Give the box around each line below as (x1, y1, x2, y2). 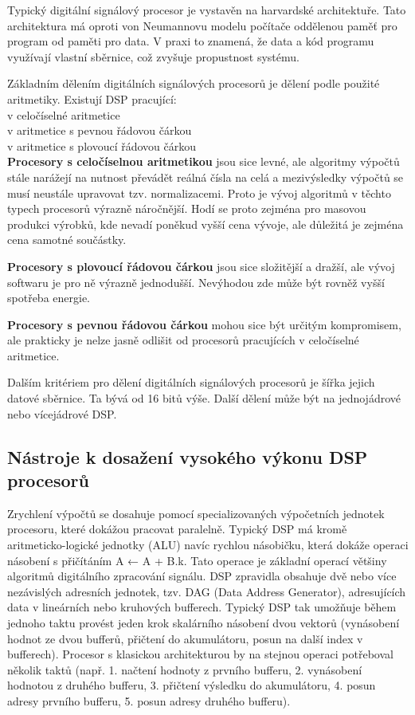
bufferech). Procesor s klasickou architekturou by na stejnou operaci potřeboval (7, 646, 393, 662)
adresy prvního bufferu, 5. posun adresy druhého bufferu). (7, 692, 291, 709)
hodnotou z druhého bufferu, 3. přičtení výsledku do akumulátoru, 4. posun (7, 677, 376, 693)
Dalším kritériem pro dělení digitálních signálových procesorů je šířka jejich (7, 374, 375, 391)
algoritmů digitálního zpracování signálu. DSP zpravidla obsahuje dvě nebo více (7, 568, 397, 584)
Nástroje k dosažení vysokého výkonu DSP (7, 444, 368, 469)
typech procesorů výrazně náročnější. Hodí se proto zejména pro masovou (7, 200, 366, 217)
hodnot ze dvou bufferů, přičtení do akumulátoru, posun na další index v (7, 630, 363, 646)
